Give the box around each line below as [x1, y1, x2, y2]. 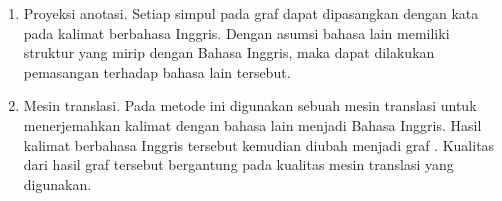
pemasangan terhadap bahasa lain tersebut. [23, 61, 291, 82]
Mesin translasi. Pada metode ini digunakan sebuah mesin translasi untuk [23, 95, 477, 116]
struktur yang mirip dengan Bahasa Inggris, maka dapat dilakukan [23, 42, 435, 63]
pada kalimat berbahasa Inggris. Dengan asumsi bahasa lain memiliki [23, 22, 450, 43]
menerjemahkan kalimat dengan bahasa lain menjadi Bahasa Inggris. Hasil [23, 114, 482, 135]
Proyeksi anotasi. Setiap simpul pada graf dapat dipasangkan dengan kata [23, 3, 479, 23]
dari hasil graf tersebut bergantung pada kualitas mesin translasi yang [23, 154, 454, 175]
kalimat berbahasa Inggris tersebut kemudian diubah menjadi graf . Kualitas [23, 134, 495, 155]
